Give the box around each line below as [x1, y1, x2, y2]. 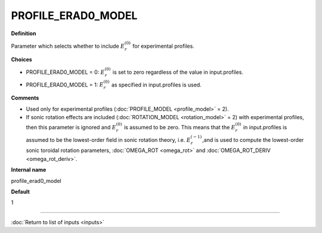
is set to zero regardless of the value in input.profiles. [112, 69, 244, 76]
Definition [11, 30, 36, 37]
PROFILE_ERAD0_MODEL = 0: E [26, 69, 105, 76]
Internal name [11, 166, 47, 173]
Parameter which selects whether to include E [11, 42, 125, 49]
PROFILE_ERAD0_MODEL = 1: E [26, 81, 104, 88]
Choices [11, 55, 32, 63]
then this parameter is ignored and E [26, 124, 116, 131]
